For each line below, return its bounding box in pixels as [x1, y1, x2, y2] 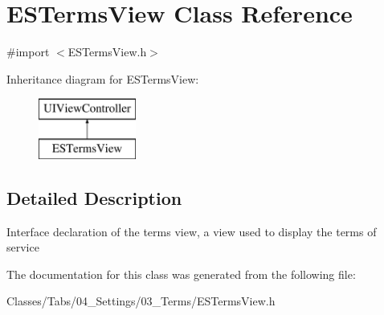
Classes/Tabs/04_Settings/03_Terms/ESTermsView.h [6, 292, 276, 309]
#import [6, 43, 50, 60]
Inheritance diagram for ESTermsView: [6, 70, 199, 87]
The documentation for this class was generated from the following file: [6, 265, 356, 282]
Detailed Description [6, 185, 182, 210]
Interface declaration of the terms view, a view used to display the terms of [6, 223, 377, 239]
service [6, 239, 39, 256]
